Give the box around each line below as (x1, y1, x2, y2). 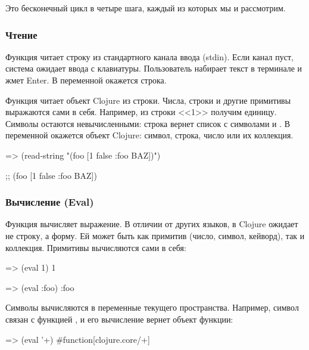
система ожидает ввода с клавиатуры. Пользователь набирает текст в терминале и (5, 62, 302, 75)
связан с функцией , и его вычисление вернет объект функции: (5, 312, 233, 325)
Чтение (5, 27, 38, 42)
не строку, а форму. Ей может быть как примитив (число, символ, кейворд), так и (5, 229, 305, 241)
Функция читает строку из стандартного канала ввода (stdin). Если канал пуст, (5, 50, 294, 63)
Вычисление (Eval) (5, 194, 94, 209)
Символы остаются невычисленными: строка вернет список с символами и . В (5, 117, 291, 129)
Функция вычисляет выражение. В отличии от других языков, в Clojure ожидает (5, 218, 298, 230)
